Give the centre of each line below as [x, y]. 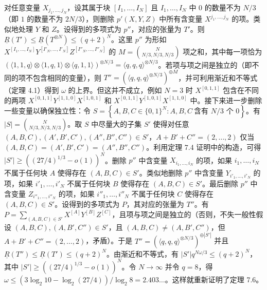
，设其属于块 [89, 7]
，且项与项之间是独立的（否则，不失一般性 [184, 214]
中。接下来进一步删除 [226, 100]
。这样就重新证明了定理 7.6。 [214, 279]
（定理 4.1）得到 [32, 90]
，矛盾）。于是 [109, 240]
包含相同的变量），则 [67, 77]
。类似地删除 [161, 173]
